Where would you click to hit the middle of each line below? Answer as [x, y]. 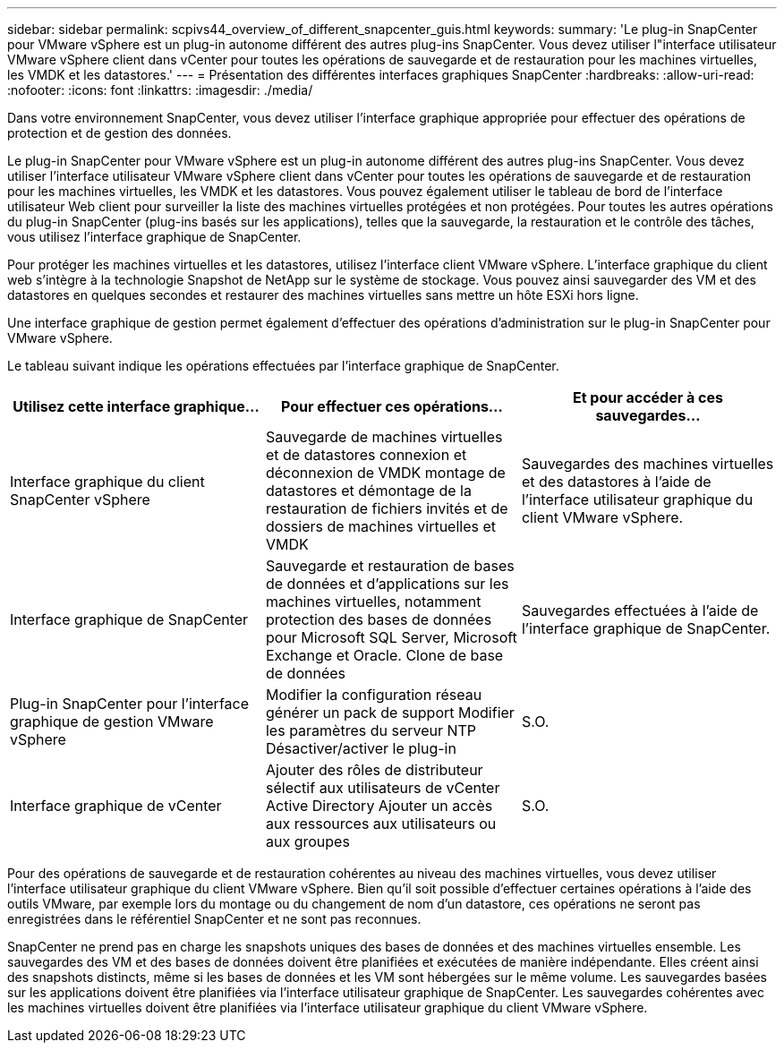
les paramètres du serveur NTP [371, 730]
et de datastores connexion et [366, 455]
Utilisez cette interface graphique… [136, 406]
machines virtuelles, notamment [373, 602]
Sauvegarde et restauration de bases [390, 566]
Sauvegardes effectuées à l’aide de [640, 610]
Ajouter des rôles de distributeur [374, 770]
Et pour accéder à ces [648, 397]
